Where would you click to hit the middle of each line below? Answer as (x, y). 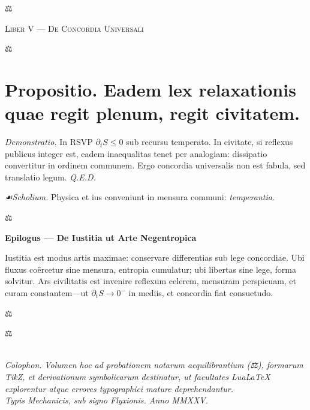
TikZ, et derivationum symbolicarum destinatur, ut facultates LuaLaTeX (138, 376)
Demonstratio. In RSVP (49, 142)
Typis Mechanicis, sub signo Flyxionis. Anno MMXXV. (106, 400)
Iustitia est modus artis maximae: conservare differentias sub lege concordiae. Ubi (155, 257)
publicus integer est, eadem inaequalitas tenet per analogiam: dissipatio (136, 153)
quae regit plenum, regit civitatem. (152, 113)
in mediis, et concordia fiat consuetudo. (201, 293)
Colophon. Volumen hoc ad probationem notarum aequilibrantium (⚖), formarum (154, 365)
